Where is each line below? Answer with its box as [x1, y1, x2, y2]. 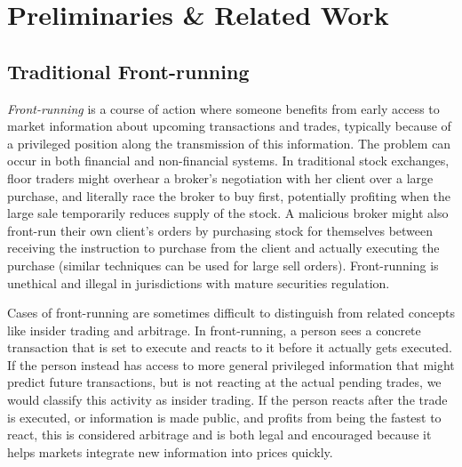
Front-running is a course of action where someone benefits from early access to [7, 99, 440, 117]
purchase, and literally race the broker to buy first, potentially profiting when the [7, 186, 451, 205]
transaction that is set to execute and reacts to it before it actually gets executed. [7, 338, 452, 357]
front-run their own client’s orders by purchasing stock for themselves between [7, 221, 434, 239]
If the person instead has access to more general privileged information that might [7, 355, 455, 374]
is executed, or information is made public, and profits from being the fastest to [7, 407, 442, 426]
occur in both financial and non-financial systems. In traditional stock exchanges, [7, 151, 450, 170]
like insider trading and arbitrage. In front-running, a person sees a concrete [7, 320, 421, 339]
